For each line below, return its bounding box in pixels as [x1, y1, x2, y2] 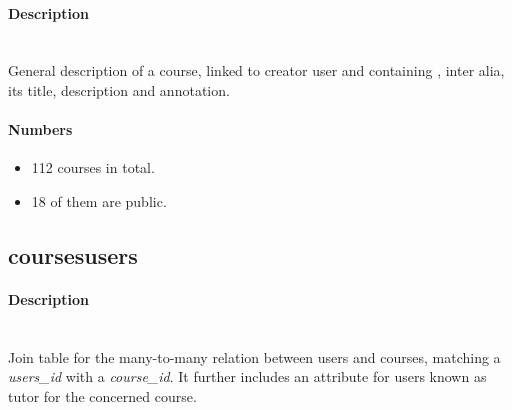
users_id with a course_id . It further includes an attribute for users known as [8, 366, 487, 387]
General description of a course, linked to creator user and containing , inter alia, [8, 60, 505, 81]
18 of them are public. [31, 190, 167, 211]
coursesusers [8, 239, 138, 270]
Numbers [8, 119, 73, 140]
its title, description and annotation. [8, 79, 230, 100]
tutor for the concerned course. [8, 385, 197, 406]
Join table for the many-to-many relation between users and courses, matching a [8, 346, 501, 367]
